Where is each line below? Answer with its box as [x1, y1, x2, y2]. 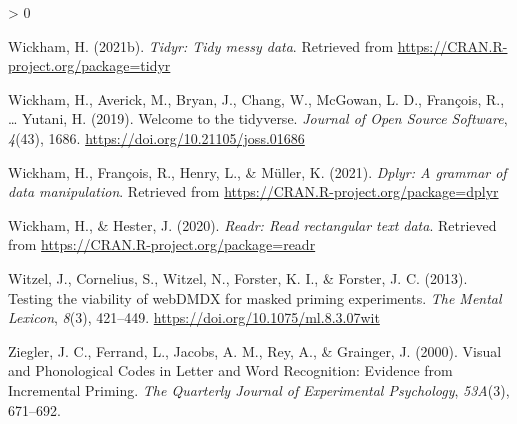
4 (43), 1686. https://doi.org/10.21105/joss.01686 [8, 127, 305, 148]
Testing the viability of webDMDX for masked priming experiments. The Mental [8, 287, 502, 308]
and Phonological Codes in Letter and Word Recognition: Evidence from [8, 360, 453, 381]
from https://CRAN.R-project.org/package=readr [8, 234, 316, 255]
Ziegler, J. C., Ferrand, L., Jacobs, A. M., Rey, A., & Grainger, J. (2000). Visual [8, 340, 502, 361]
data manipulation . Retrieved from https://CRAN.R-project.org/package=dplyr [8, 181, 499, 202]
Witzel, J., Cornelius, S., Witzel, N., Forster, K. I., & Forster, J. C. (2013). [8, 267, 468, 288]
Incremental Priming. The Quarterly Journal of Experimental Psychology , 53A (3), [8, 379, 510, 400]
